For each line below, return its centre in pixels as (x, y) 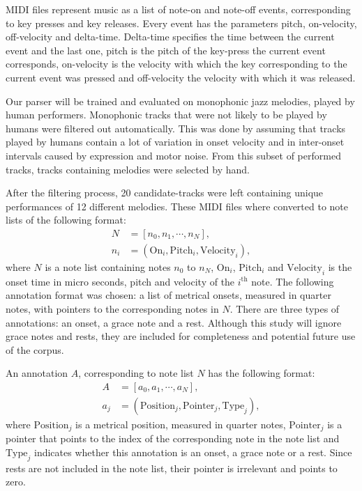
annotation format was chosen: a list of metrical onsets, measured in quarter (168, 295)
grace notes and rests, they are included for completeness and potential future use (181, 336)
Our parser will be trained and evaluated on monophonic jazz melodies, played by (180, 101)
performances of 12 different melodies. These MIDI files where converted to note (177, 206)
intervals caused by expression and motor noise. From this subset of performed (173, 155)
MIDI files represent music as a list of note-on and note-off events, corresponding (178, 9)
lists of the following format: (66, 220)
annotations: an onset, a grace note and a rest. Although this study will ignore (174, 322)
